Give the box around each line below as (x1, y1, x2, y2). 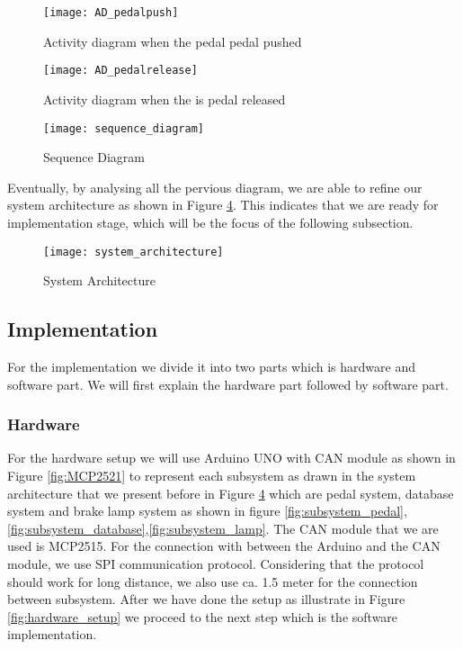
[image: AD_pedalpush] (43, 6, 179, 19)
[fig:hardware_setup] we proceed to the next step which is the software (7, 607, 398, 626)
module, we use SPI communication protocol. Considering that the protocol (7, 554, 424, 572)
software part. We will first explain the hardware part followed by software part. (7, 374, 449, 393)
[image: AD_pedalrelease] (43, 64, 198, 77)
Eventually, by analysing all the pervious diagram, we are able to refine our (7, 177, 423, 196)
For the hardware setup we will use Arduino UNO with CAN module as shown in (7, 448, 456, 467)
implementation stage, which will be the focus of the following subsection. (7, 212, 414, 231)
